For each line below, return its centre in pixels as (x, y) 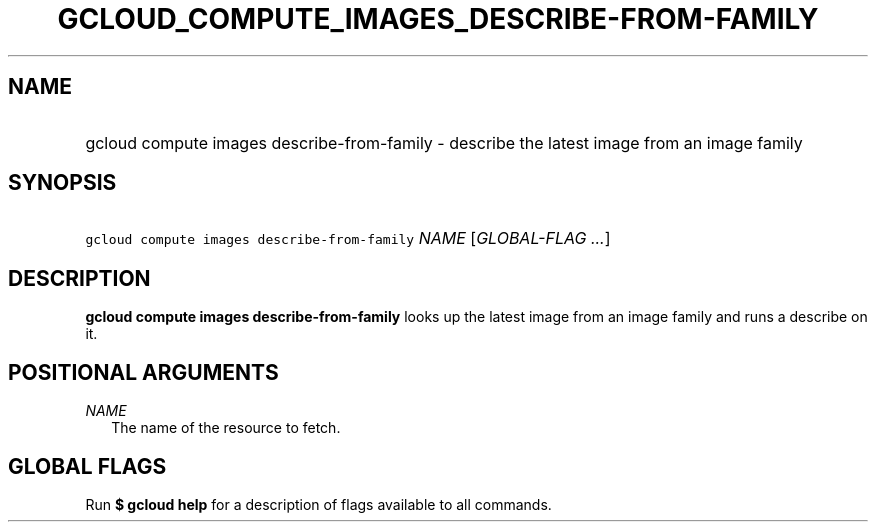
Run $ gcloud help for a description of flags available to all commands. (318, 504)
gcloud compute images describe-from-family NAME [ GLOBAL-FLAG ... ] (348, 238)
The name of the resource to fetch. (226, 428)
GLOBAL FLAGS (87, 466)
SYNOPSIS (62, 183)
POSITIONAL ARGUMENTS (143, 372)
